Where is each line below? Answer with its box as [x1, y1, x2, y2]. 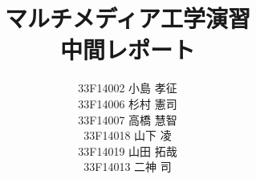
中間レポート [59, 33, 195, 66]
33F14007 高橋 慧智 [78, 111, 177, 128]
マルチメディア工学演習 [4, 2, 251, 35]
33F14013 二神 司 [83, 158, 172, 175]
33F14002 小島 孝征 [78, 79, 177, 96]
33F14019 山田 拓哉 [78, 142, 177, 159]
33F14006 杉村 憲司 [78, 95, 177, 112]
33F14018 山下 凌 [83, 127, 172, 144]
